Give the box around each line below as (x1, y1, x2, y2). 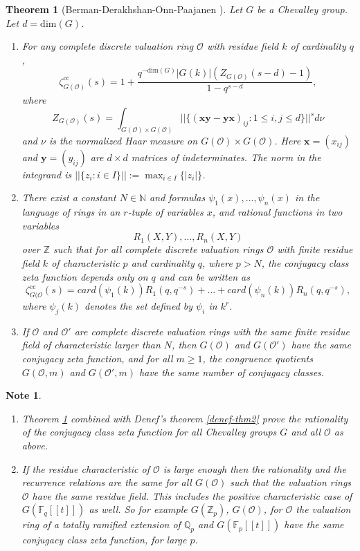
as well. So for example (89, 502, 188, 516)
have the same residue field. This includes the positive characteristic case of (32, 488, 352, 503)
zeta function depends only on (21, 269, 148, 283)
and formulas (150, 190, 206, 205)
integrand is (21, 167, 72, 181)
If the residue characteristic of (21, 461, 150, 476)
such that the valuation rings (230, 475, 352, 489)
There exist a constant (21, 190, 116, 205)
